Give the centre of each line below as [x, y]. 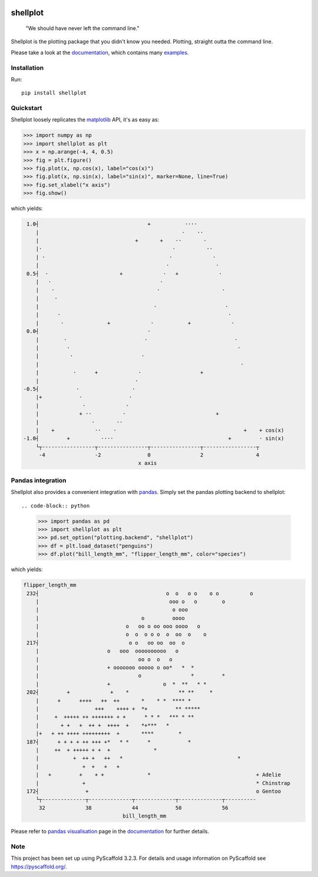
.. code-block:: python [56, 506]
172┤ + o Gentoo [154, 791]
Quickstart [26, 108]
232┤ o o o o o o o [140, 593]
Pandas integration [39, 480]
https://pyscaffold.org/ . [39, 866]
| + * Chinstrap [163, 783]
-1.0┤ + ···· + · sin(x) [154, 438]
